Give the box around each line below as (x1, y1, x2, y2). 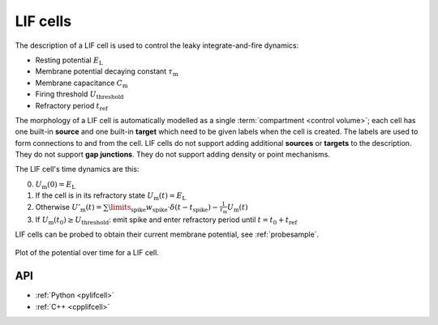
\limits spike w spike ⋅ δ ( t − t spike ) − (108, 203, 219, 214)
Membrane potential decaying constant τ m (35, 66, 178, 79)
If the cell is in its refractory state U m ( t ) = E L (35, 190, 187, 202)
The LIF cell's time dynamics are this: (15, 165, 140, 174)
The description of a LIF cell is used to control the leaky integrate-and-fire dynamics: (15, 41, 299, 50)
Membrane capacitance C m (35, 78, 129, 89)
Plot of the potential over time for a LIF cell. (15, 248, 160, 258)
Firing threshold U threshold (35, 89, 124, 100)
